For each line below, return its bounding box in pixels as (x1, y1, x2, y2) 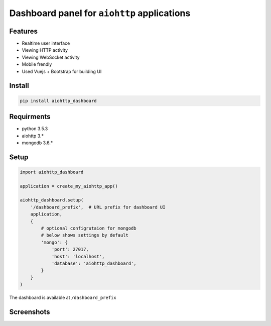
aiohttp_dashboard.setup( (20, 197, 84, 203)
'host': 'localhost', (51, 254, 105, 259)
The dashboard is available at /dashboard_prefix (9, 294, 116, 301)
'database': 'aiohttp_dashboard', (51, 260, 137, 266)
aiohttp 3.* (22, 133, 44, 139)
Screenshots (9, 307, 50, 316)
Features (9, 27, 38, 35)
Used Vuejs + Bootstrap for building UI (22, 68, 102, 74)
